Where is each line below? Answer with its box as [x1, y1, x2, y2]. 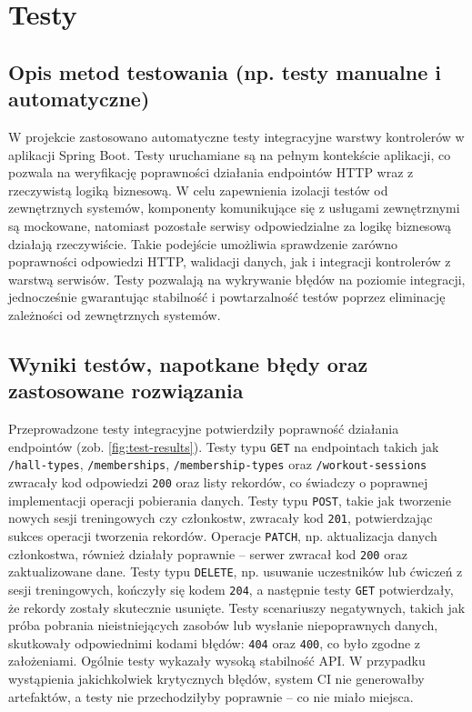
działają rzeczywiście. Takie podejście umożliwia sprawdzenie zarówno [8, 234, 398, 253]
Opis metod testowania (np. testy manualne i [8, 57, 441, 85]
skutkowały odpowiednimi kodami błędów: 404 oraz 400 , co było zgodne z [8, 633, 421, 652]
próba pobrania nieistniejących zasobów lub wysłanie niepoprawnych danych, [8, 616, 438, 635]
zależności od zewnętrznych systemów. [8, 305, 221, 324]
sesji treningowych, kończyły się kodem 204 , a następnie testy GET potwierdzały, [8, 579, 454, 598]
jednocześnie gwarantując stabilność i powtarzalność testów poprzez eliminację [8, 287, 446, 306]
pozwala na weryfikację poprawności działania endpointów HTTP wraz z [8, 163, 414, 182]
